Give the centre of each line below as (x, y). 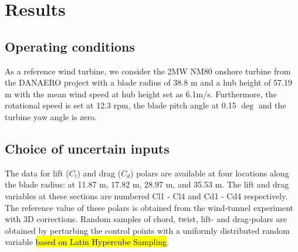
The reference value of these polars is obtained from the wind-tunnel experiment (149, 207)
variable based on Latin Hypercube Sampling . (87, 242)
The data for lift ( (37, 173)
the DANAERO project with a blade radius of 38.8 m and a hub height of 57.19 (148, 82)
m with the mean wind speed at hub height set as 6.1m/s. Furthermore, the (141, 93)
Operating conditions (70, 46)
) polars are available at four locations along (210, 173)
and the (272, 105)
